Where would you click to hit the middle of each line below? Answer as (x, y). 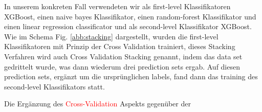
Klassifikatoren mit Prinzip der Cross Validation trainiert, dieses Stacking (120, 46)
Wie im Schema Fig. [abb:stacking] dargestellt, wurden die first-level (111, 36)
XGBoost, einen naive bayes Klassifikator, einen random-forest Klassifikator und (130, 16)
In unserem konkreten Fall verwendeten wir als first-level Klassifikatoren (117, 6)
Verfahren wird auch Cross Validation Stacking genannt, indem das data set (123, 56)
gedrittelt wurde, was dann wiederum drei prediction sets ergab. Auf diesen (122, 66)
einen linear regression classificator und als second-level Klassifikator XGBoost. (128, 26)
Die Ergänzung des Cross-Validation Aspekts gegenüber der (97, 104)
